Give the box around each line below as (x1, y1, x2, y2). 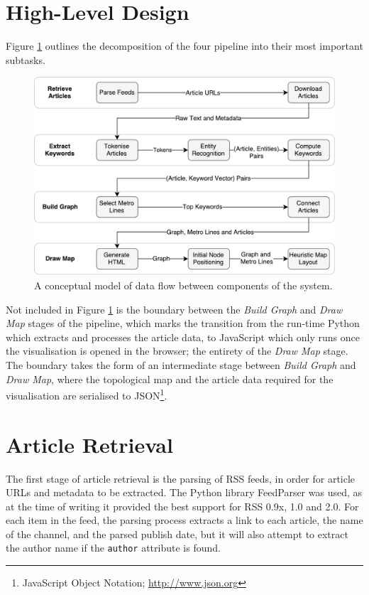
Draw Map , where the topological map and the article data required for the (6, 371, 334, 386)
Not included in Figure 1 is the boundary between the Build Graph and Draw (6, 301, 343, 316)
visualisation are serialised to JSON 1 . (6, 386, 167, 402)
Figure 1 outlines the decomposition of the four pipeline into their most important (6, 38, 363, 53)
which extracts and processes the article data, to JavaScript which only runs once (6, 329, 360, 344)
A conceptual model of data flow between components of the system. (34, 277, 333, 292)
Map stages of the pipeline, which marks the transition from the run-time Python (6, 316, 360, 331)
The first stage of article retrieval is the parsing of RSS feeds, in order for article (6, 471, 356, 486)
